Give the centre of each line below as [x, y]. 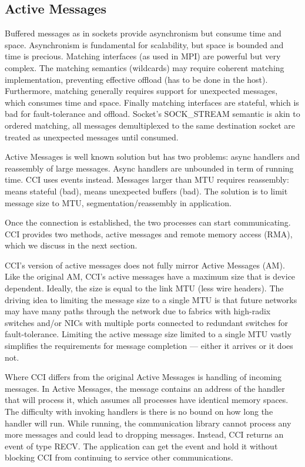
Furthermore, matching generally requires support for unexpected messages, [141, 91]
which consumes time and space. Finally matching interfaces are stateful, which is [152, 102]
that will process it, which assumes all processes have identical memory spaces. [147, 400]
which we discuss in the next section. [71, 245]
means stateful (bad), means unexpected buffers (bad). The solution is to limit [146, 191]
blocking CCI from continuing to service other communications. [119, 457]
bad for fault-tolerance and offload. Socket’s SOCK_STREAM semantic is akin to [152, 114]
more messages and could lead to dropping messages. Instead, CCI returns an [144, 434]
